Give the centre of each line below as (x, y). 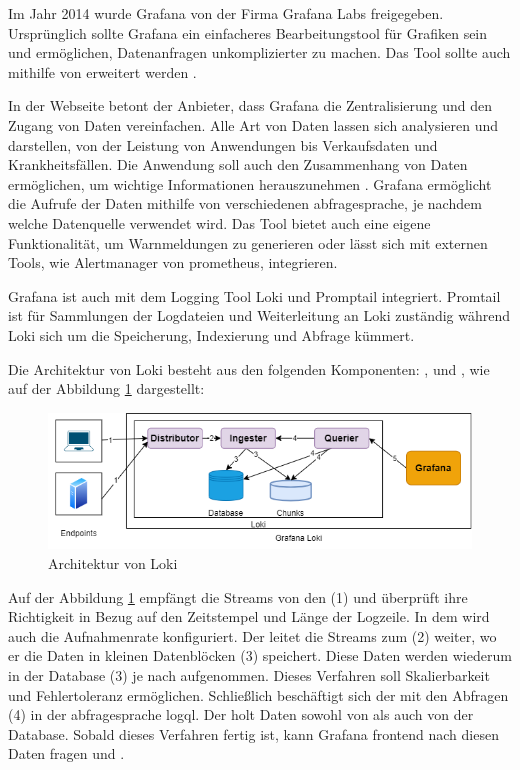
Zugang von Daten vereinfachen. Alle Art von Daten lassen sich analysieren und (253, 124)
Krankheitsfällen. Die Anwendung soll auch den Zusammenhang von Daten (238, 164)
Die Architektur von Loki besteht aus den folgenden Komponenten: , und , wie (249, 368)
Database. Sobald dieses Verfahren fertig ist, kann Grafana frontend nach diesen (253, 733)
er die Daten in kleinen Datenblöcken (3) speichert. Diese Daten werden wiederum (260, 655)
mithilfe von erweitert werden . (102, 71)
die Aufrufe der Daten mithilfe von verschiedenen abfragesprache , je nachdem (245, 203)
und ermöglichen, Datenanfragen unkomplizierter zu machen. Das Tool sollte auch (259, 52)
